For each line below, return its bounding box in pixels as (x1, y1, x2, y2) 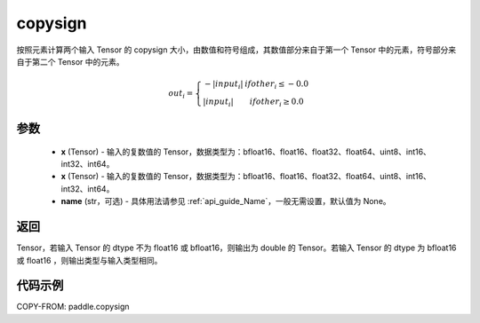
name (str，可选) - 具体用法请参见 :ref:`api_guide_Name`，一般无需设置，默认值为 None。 (60, 196, 391, 207)
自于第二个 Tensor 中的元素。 (16, 56, 124, 67)
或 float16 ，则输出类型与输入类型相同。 (16, 255, 163, 265)
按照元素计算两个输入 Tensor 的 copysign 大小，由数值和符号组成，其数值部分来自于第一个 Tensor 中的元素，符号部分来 (16, 44, 457, 55)
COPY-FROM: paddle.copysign (16, 302, 130, 312)
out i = (168, 88, 194, 100)
